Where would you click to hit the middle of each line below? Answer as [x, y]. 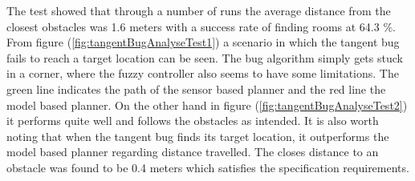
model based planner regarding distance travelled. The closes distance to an [193, 152]
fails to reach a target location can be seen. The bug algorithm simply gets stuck [205, 57]
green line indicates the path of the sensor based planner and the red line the [196, 88]
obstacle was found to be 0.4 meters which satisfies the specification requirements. [208, 167]
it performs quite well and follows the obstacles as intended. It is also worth [193, 121]
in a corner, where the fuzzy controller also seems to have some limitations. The [203, 73]
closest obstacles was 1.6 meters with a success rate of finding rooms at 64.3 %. [201, 26]
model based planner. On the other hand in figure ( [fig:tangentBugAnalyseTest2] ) [207, 105]
